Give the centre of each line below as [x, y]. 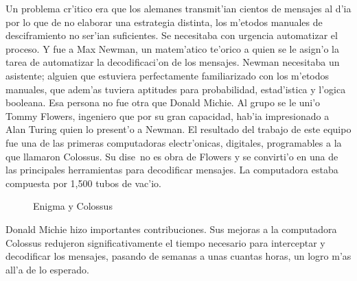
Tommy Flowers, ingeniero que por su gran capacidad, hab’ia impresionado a [168, 115]
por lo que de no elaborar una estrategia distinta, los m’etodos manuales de [164, 22]
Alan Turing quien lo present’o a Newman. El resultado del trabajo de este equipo [178, 129]
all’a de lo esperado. [47, 269]
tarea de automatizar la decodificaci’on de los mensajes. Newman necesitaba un [173, 62]
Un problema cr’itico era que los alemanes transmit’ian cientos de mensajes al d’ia [178, 8]
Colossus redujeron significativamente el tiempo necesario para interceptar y [165, 242]
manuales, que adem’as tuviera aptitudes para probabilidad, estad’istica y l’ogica [176, 89]
